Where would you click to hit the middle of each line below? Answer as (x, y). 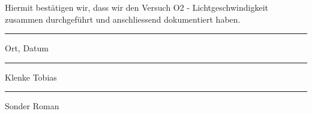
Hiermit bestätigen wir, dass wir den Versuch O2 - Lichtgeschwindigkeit (136, 7)
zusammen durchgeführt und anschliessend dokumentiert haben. (123, 19)
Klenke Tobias (31, 77)
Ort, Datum (27, 48)
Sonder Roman (32, 106)
